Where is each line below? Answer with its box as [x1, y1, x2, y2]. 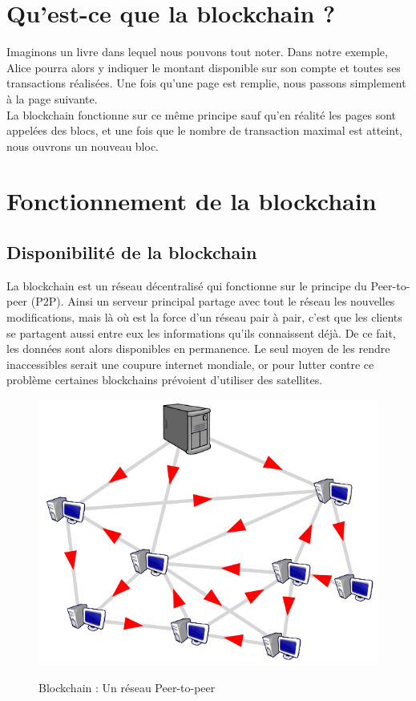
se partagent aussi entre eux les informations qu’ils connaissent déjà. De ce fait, [6, 324, 396, 341]
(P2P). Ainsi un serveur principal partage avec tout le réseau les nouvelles [30, 293, 395, 310]
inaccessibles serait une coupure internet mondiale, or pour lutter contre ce [6, 355, 374, 372]
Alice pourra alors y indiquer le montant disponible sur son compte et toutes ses [6, 59, 401, 75]
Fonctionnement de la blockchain [6, 184, 377, 217]
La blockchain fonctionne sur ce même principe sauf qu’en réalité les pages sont [6, 106, 396, 123]
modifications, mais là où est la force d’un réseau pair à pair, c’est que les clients [6, 309, 402, 326]
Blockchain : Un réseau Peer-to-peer [38, 679, 216, 695]
